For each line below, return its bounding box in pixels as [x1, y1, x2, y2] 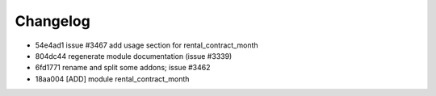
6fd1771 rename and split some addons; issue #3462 [35, 63, 211, 73]
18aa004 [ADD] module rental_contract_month [35, 73, 190, 84]
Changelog [15, 12, 90, 30]
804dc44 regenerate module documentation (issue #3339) [35, 51, 233, 61]
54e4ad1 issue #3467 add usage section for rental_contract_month [35, 40, 258, 50]
